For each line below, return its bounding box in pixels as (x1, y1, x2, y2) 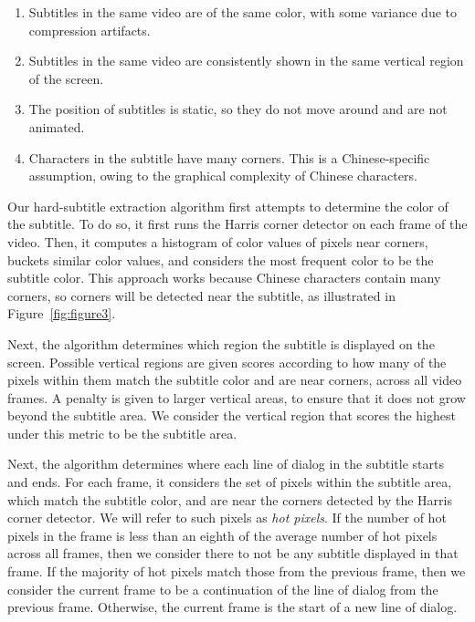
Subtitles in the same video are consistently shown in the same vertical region (28, 51, 464, 70)
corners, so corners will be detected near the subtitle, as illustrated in (7, 285, 396, 305)
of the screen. (28, 68, 104, 88)
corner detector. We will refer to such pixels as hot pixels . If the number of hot (7, 508, 447, 527)
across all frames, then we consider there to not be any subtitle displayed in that (7, 544, 459, 563)
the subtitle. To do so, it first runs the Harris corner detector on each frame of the (7, 214, 468, 233)
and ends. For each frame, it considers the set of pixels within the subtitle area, (7, 472, 452, 492)
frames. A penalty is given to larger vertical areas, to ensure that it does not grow (7, 388, 466, 407)
